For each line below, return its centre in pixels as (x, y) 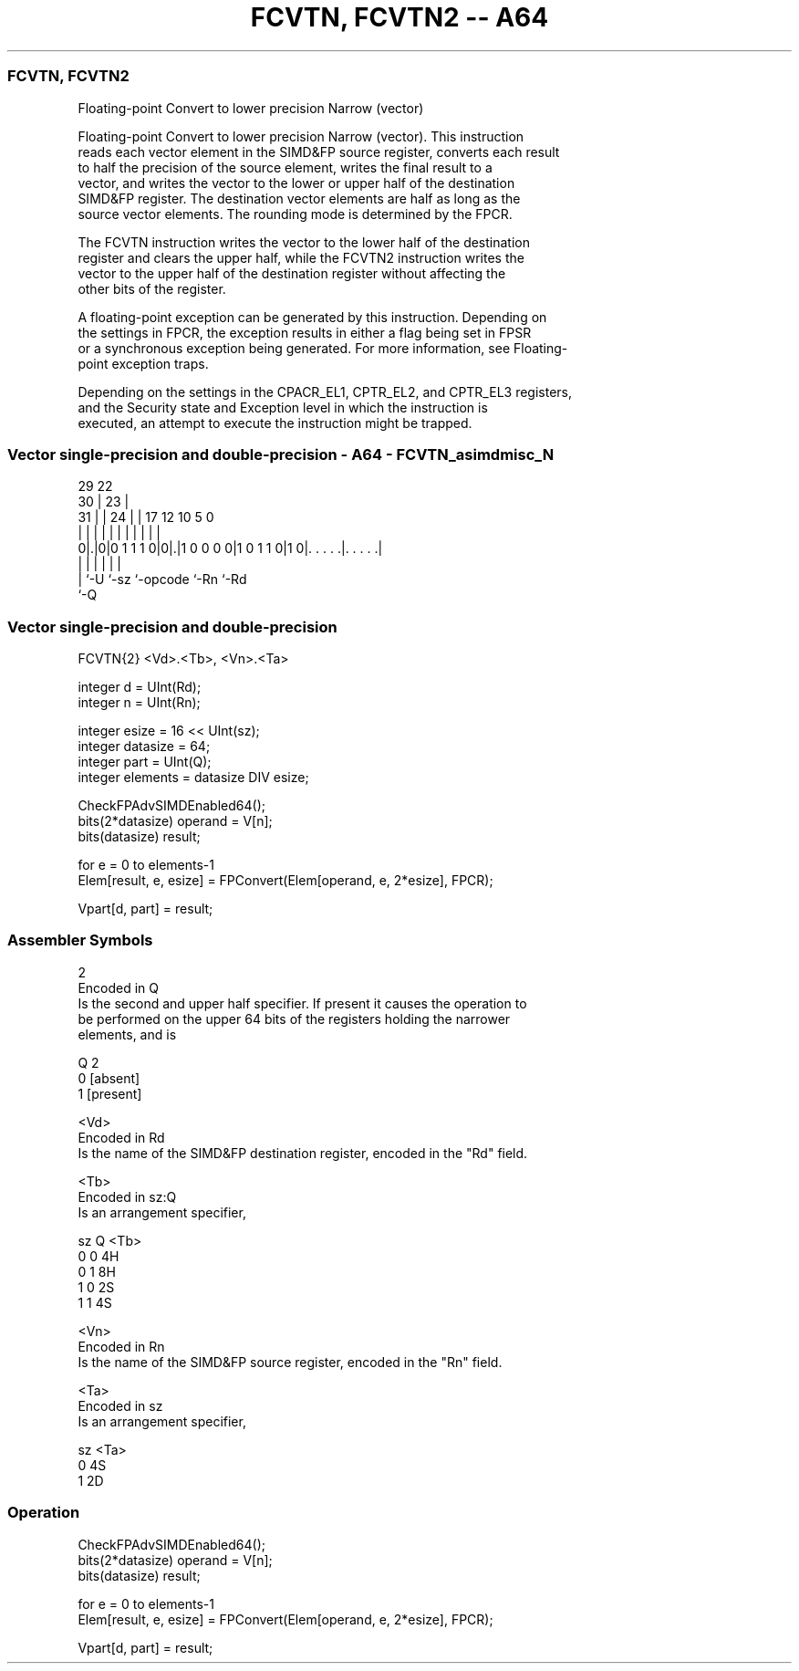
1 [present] (110, 1093)
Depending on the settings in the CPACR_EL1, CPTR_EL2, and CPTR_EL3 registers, (325, 392)
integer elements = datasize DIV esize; (193, 777)
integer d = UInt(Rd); (140, 687)
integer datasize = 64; (144, 746)
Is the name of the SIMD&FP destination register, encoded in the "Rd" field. (303, 1153)
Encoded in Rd (121, 1137)
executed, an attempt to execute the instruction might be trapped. (275, 423)
